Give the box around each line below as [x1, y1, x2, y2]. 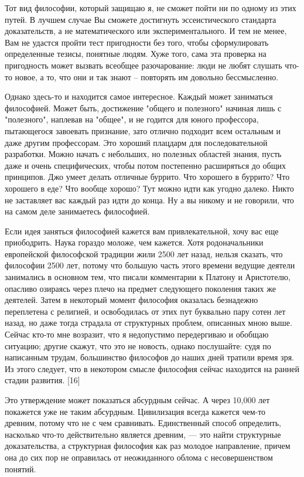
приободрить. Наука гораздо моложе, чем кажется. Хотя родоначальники [5, 236, 264, 248]
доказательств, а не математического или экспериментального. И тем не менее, [5, 25, 287, 37]
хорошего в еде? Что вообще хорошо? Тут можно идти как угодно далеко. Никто [5, 182, 294, 194]
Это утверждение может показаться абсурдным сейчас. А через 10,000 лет [5, 394, 270, 406]
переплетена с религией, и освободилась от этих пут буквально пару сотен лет [5, 305, 286, 317]
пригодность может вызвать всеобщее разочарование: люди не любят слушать [5, 59, 282, 71]
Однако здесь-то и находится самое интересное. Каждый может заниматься [5, 90, 273, 103]
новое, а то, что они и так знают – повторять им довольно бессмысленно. [15, 70, 279, 83]
